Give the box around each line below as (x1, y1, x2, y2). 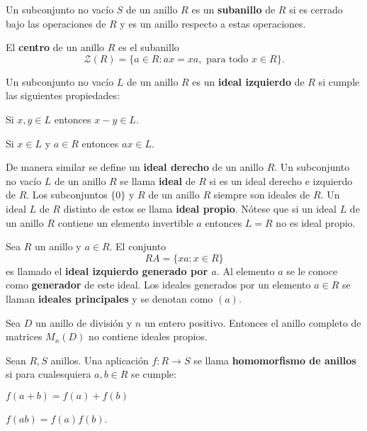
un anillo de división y (35, 315, 132, 330)
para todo (206, 54, 249, 65)
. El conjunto (109, 239, 166, 254)
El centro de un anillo (6, 40, 105, 55)
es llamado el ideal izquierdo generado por (6, 263, 208, 278)
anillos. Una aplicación (50, 352, 149, 367)
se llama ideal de (120, 173, 196, 188)
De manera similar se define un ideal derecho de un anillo (6, 159, 264, 174)
